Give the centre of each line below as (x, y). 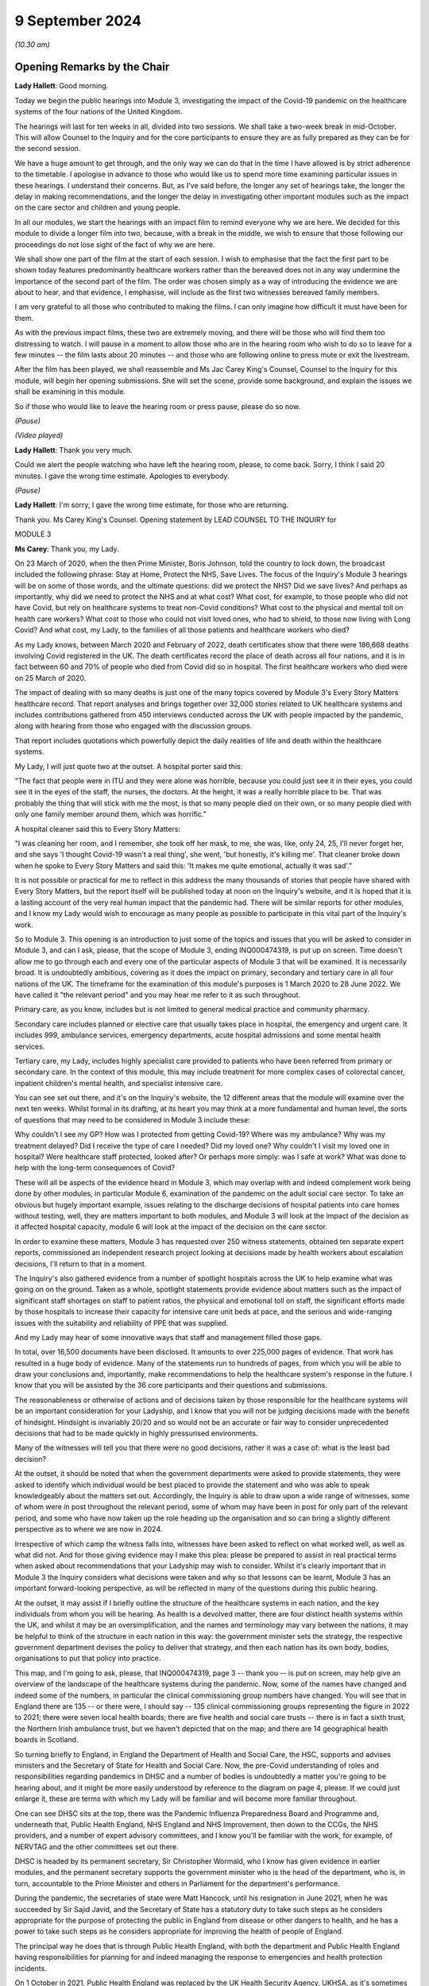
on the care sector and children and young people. (97, 207)
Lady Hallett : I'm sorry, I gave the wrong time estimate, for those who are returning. (152, 505)
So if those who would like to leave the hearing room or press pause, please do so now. (158, 406)
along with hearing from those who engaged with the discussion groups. (133, 726)
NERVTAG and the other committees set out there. (97, 1846)
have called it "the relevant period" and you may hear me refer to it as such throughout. (158, 995)
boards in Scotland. (46, 1740)
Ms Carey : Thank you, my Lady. (67, 549)
